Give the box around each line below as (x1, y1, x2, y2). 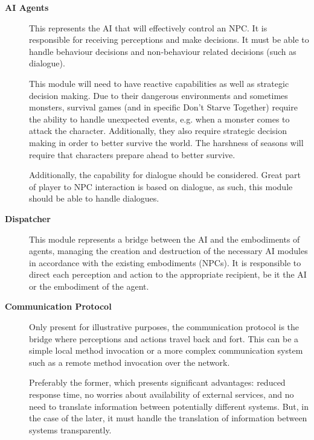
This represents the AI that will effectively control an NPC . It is (29, 21, 268, 34)
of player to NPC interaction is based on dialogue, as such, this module (29, 180, 293, 193)
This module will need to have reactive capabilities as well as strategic (29, 77, 289, 89)
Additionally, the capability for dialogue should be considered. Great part (29, 168, 301, 181)
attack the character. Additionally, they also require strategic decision (29, 124, 287, 137)
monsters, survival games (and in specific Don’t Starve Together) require (29, 101, 298, 113)
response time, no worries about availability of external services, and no (29, 388, 294, 401)
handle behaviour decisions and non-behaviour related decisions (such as (29, 45, 296, 57)
